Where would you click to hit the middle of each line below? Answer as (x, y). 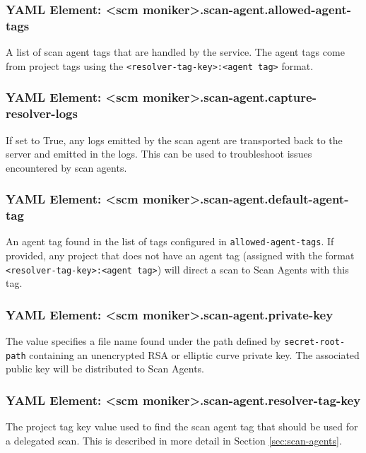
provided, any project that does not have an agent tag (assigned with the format (180, 255)
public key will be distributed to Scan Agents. (105, 369)
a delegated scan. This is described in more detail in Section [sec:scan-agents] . (174, 440)
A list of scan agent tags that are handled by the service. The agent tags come (175, 52)
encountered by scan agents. (66, 167)
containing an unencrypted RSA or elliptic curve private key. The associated (194, 354)
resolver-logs (42, 113)
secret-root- (315, 342)
